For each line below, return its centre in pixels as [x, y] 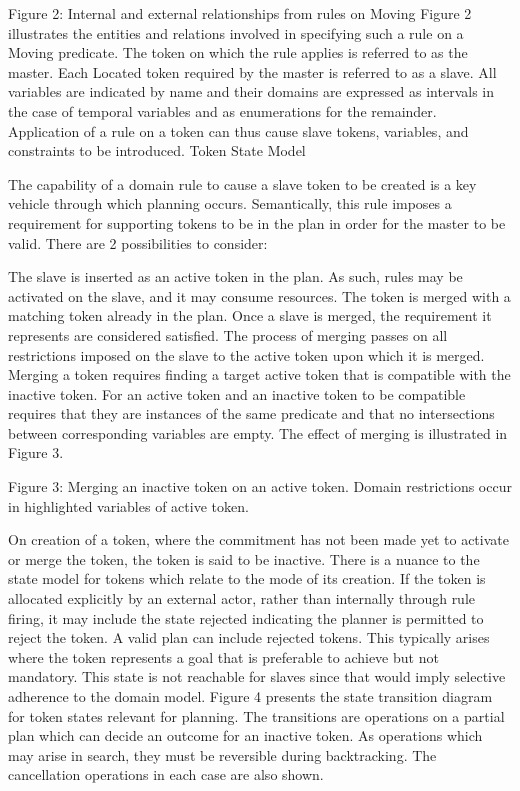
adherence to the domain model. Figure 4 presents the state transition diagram [250, 696]
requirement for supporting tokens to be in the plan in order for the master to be [257, 222]
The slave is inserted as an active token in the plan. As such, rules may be [235, 276]
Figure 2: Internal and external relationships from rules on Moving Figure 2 [240, 13]
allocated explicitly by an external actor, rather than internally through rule [242, 598]
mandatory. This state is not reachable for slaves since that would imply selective [257, 676]
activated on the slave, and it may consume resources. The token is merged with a [259, 295]
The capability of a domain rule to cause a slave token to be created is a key [242, 183]
